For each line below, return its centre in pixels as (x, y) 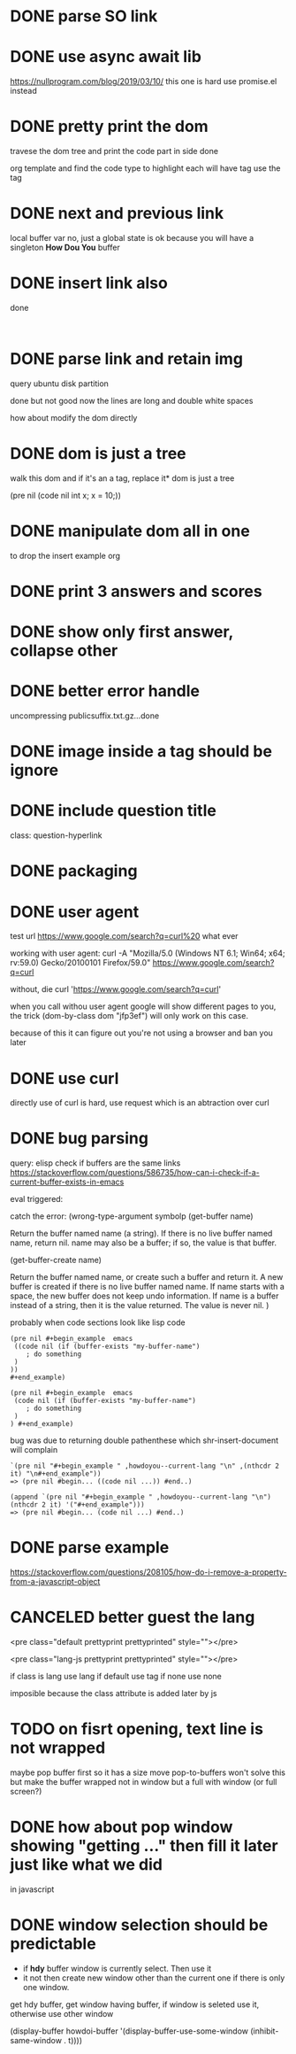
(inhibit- (264, 2031)
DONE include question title (114, 811)
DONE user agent (75, 912)
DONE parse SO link (84, 16)
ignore (34, 770)
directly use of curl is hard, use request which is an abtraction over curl (140, 1103)
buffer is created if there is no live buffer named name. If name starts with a (148, 1287)
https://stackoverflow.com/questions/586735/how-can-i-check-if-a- (135, 1173)
